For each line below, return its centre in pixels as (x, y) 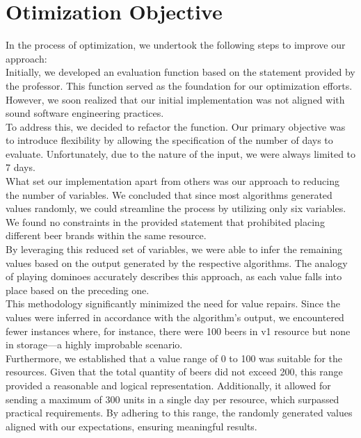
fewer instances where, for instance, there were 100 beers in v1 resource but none (178, 331)
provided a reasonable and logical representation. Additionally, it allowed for (168, 385)
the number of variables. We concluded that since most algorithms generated (169, 194)
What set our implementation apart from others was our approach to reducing (173, 181)
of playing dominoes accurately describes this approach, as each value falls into (174, 276)
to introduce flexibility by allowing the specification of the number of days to (169, 140)
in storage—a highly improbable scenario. (94, 344)
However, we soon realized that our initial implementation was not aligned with (175, 99)
